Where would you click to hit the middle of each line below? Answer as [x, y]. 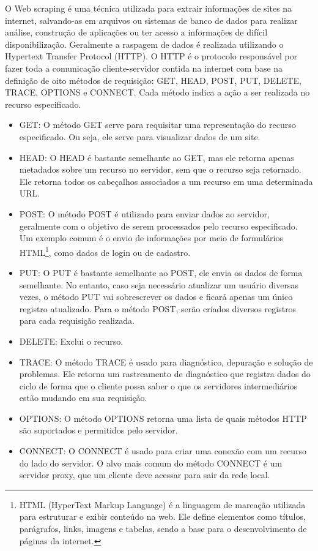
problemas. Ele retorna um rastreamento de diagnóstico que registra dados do [165, 374]
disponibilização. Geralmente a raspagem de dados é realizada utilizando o [144, 44]
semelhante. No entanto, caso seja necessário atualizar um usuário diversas [159, 284]
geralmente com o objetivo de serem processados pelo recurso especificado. [158, 226]
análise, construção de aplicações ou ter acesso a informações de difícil [136, 32]
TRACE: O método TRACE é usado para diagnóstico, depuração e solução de [166, 362]
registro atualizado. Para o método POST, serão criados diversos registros [158, 308]
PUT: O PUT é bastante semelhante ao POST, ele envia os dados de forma [161, 272]
